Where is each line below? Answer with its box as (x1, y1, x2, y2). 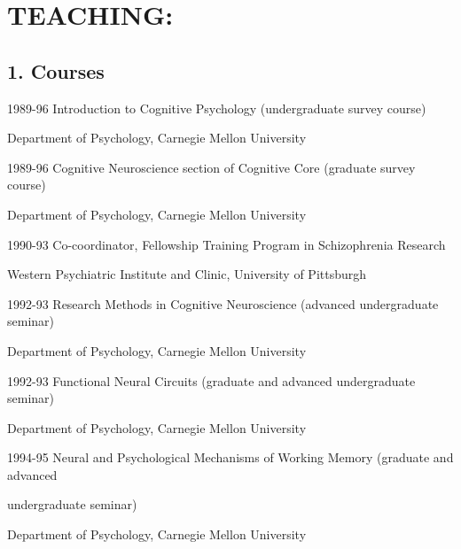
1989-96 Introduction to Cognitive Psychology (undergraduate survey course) (7, 98, 426, 117)
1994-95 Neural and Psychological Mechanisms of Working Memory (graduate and (7, 448, 454, 467)
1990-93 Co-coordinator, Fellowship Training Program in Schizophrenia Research (7, 235, 446, 253)
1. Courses (7, 57, 105, 84)
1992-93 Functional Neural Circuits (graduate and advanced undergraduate (7, 371, 416, 390)
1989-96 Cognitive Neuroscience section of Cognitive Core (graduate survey (7, 158, 416, 176)
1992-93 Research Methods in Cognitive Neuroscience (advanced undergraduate (7, 294, 439, 313)
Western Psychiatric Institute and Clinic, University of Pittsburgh (7, 265, 367, 283)
